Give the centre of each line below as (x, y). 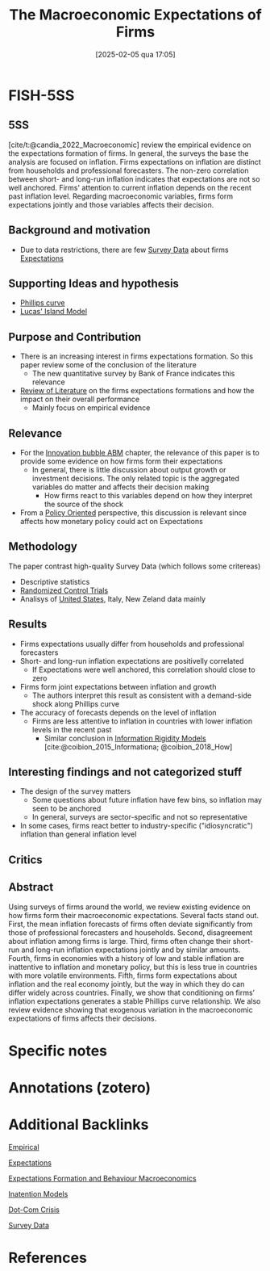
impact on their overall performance (79, 399)
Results (28, 625)
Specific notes (58, 1051)
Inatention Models (38, 1193)
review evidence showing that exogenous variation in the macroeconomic (131, 1009)
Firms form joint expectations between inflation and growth (118, 686)
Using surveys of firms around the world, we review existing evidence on (130, 907)
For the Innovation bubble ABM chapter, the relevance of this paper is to (139, 453)
